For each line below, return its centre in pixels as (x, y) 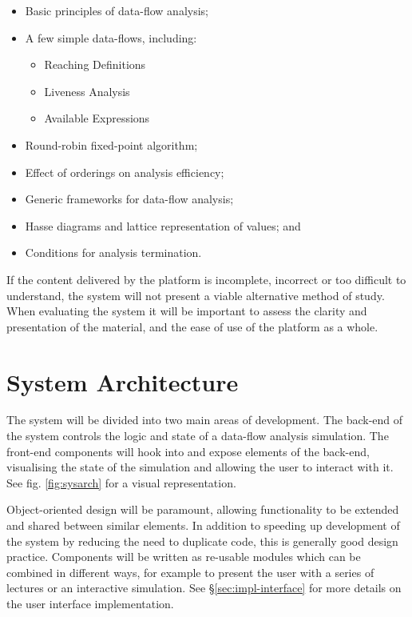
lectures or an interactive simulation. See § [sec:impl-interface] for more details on (204, 588)
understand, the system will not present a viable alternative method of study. (196, 295)
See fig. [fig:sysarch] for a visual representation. (121, 482)
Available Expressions (97, 118)
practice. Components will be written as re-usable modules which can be (184, 557)
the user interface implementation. (90, 603)
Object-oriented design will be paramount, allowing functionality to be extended (203, 509)
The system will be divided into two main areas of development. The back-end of (205, 420)
